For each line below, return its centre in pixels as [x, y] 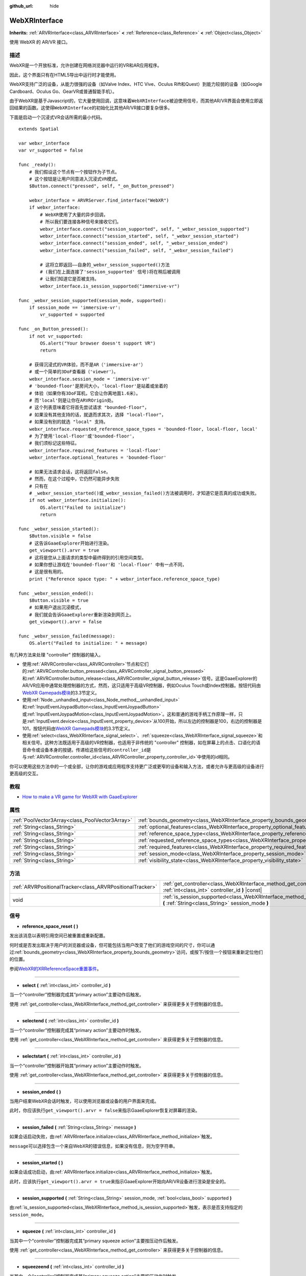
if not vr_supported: [56, 336]
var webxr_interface [44, 143]
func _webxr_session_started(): [59, 529]
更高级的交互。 [25, 773]
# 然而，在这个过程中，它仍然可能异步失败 [74, 479]
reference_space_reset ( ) [50, 926]
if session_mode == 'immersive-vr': [75, 307]
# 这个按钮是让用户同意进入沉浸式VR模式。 [75, 179]
